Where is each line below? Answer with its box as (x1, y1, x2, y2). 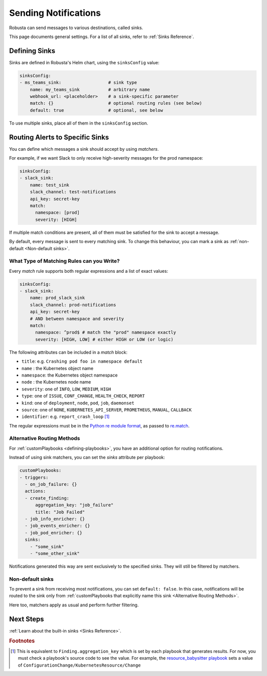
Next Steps (9, 615, 44, 623)
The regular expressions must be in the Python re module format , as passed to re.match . (9, 422, 190, 428)
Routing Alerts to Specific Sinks (9, 133, 109, 141)
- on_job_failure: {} (25, 481, 78, 487)
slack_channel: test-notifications (30, 189, 116, 195)
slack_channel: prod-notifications (30, 302, 116, 307)
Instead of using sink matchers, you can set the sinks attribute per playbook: (9, 455, 165, 461)
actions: (25, 488, 46, 494)
